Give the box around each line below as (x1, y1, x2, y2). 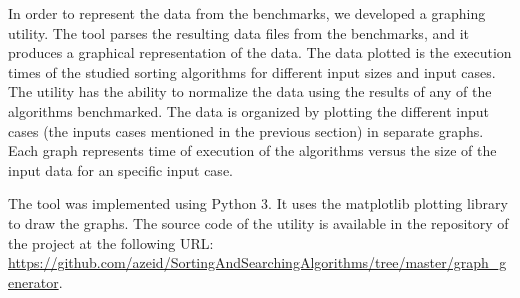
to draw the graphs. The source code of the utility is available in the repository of (8, 212, 509, 233)
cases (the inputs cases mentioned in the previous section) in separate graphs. (8, 120, 484, 141)
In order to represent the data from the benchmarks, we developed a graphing (8, 3, 486, 23)
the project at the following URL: (8, 232, 214, 253)
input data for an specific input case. (8, 159, 233, 180)
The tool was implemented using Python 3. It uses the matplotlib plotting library (8, 193, 508, 214)
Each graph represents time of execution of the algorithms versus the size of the (8, 140, 497, 161)
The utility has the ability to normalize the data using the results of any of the (8, 81, 492, 102)
